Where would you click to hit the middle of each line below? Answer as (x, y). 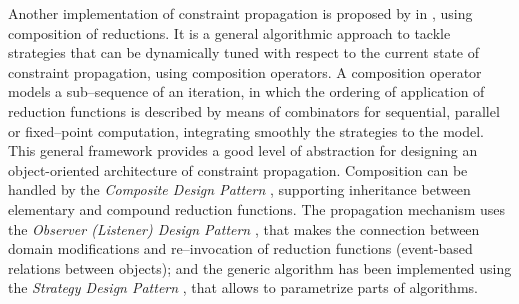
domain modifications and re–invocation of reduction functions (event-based (240, 248)
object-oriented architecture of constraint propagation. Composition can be (238, 169)
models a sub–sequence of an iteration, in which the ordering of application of (246, 91)
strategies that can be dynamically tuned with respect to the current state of (244, 52)
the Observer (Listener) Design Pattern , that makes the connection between (244, 228)
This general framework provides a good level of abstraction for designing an (243, 150)
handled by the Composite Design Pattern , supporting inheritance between (239, 189)
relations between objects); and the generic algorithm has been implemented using (260, 267)
